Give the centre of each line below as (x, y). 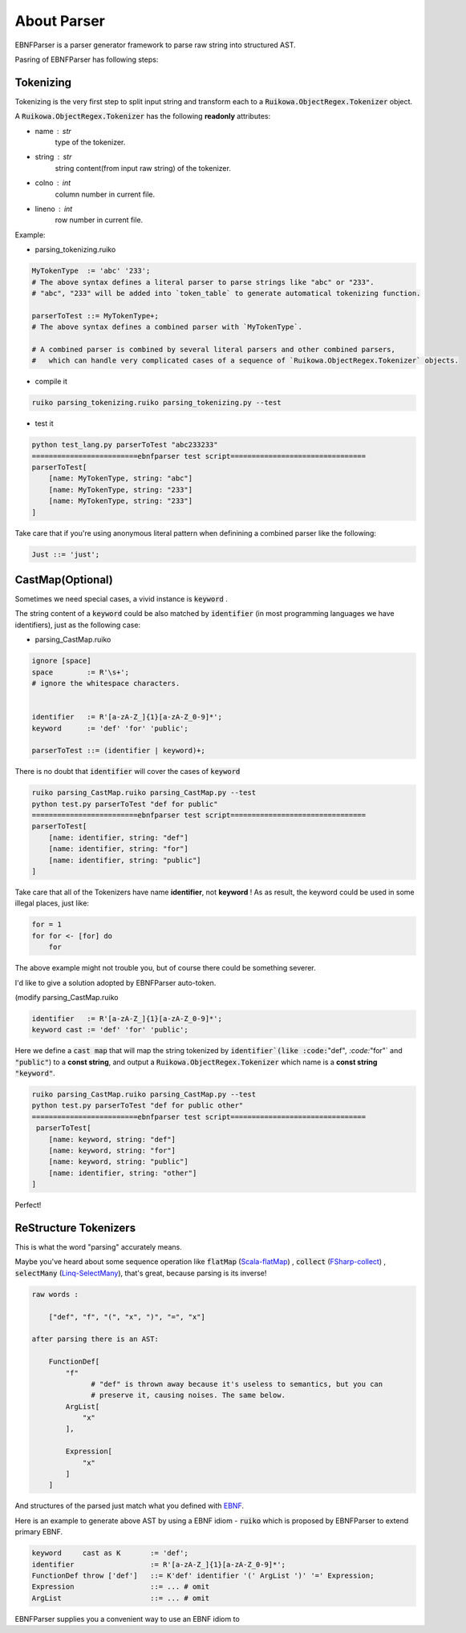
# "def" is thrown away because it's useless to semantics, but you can (237, 1384)
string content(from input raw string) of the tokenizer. (143, 168)
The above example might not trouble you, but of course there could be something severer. (165, 968)
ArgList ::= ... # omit (121, 1598)
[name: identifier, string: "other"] (123, 1173)
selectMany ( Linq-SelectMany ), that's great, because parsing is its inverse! (141, 1273)
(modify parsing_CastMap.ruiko (67, 997)
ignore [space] (61, 661)
